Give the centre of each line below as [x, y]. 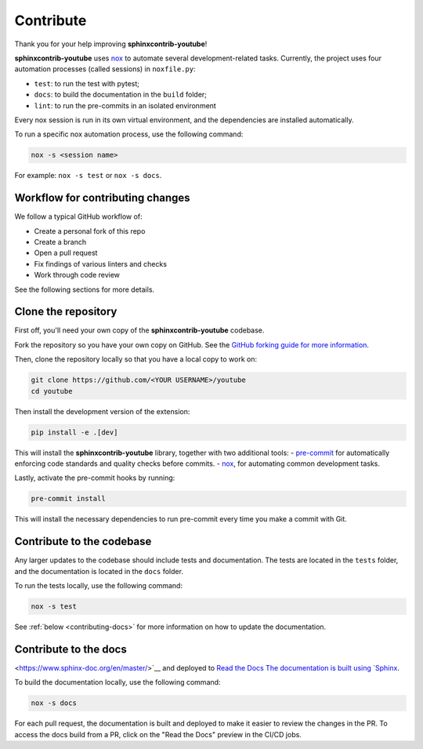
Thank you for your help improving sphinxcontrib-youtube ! [111, 44]
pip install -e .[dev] [74, 432]
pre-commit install [68, 499]
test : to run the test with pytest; [87, 83]
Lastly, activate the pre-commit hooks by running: [95, 478]
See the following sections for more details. [85, 289]
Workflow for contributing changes [103, 198]
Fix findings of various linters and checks [101, 264]
